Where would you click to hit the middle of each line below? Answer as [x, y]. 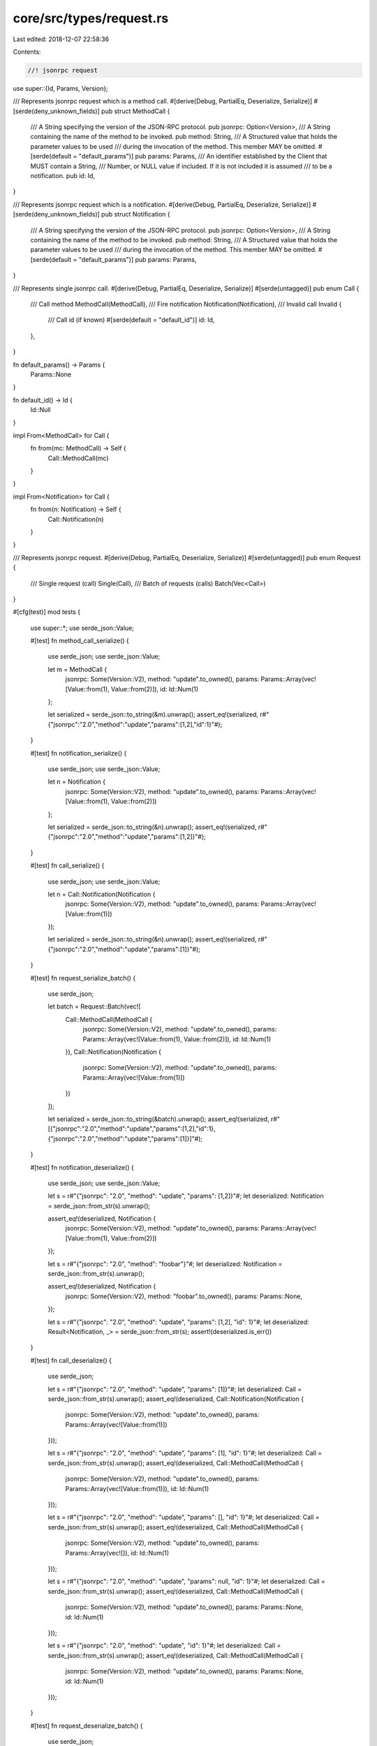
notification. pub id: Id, [63, 176]
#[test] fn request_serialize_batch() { [83, 978]
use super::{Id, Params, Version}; [60, 88]
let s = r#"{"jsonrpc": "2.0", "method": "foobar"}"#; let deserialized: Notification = [165, 1263]
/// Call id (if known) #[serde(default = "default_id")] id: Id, [131, 320]
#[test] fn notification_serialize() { [79, 753]
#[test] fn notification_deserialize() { [82, 1167]
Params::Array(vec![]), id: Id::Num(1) [117, 1553]
